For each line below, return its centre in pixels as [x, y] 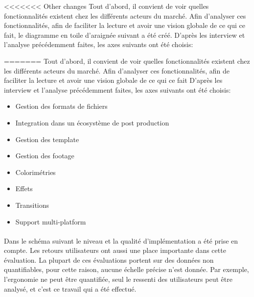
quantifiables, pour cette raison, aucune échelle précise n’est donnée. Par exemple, [127, 269]
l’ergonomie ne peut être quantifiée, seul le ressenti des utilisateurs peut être [118, 279]
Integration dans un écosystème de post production [92, 122]
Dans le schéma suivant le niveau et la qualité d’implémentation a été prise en [121, 240]
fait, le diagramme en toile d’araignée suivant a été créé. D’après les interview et [125, 35]
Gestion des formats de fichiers [61, 106]
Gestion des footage [45, 156]
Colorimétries [35, 172]
